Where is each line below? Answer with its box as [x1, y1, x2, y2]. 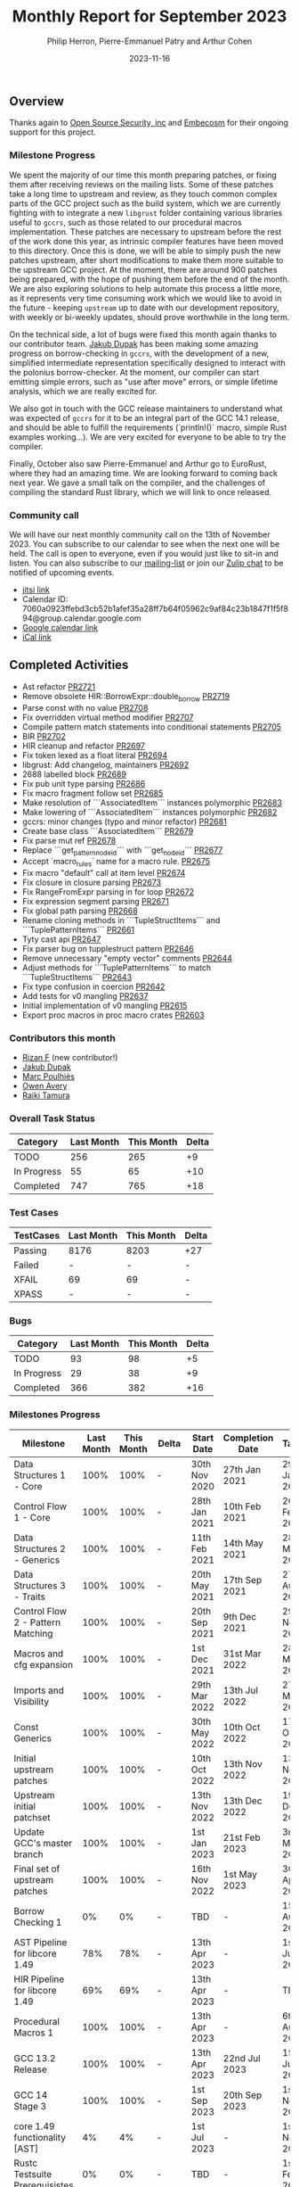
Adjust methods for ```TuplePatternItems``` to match [21, 962, 212, 973]
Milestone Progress [9, 149, 96, 161]
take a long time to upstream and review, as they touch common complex [9, 188, 278, 199]
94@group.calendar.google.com [21, 613, 141, 623]
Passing [13, 1244, 47, 1257]
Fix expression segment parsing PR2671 [21, 896, 169, 907]
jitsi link [21, 584, 51, 595]
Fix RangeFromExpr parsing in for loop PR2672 [21, 887, 194, 897]
